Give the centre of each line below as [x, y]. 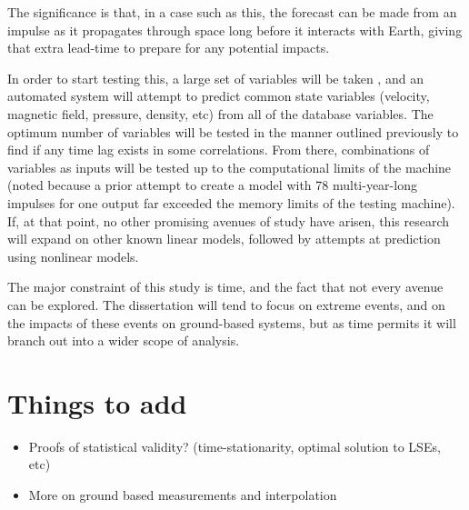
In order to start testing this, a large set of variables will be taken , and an [215, 78]
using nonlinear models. [73, 256]
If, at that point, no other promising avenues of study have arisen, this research [228, 220]
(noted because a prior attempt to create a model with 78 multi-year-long [212, 185]
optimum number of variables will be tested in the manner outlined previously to [233, 131]
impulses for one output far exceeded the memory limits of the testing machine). [231, 202]
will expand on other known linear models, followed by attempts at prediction [224, 239]
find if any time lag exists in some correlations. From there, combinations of [219, 150]
